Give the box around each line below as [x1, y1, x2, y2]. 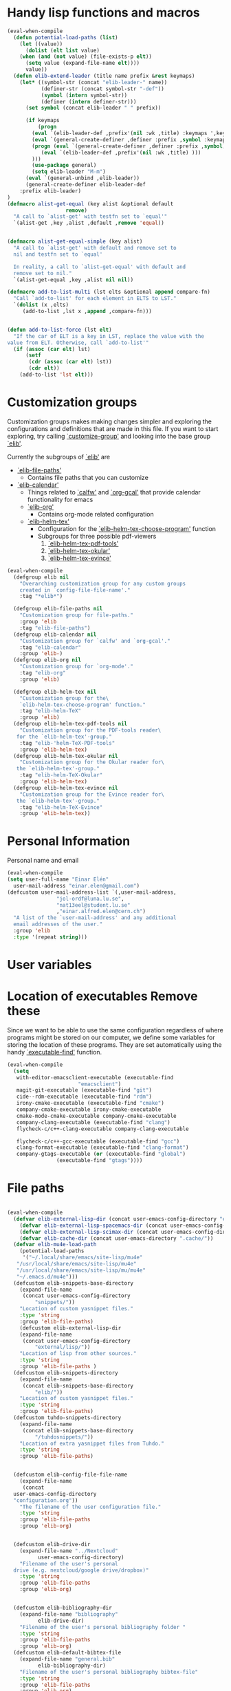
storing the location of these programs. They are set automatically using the [7, 1040, 222, 1049]
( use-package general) [32, 162, 97, 169]
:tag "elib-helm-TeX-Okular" [19, 772, 103, 779]
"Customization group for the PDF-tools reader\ [19, 727, 162, 734]
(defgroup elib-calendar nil [13, 631, 97, 638]
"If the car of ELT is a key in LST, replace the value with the [13, 332, 205, 339]
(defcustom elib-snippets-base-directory [13, 1279, 134, 1287]
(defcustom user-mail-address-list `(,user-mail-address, [7, 888, 177, 896]
